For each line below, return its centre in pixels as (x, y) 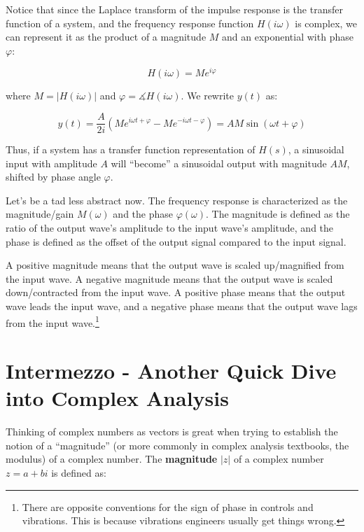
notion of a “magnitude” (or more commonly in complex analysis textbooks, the (177, 445)
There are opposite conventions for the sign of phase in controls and (168, 506)
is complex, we (326, 23)
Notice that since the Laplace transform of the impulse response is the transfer (174, 9)
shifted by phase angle (53, 177)
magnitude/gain (40, 214)
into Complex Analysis (117, 398)
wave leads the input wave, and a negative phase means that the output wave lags (182, 306)
